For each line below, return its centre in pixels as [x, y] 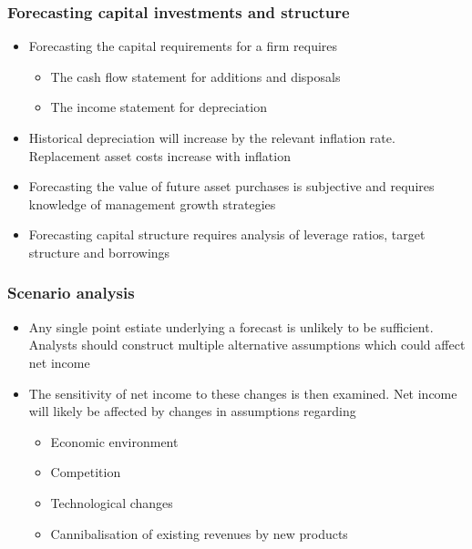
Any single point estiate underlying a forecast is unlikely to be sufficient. [231, 326]
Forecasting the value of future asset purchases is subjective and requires [231, 186]
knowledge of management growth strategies [152, 203]
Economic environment [114, 441]
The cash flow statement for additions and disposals [195, 76]
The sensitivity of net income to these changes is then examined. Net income [243, 393]
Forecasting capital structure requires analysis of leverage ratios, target [227, 234]
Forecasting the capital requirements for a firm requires [183, 46]
